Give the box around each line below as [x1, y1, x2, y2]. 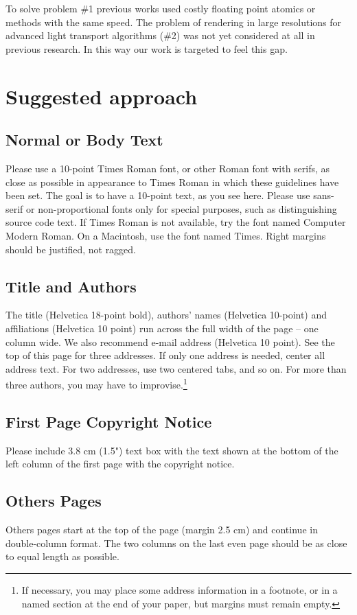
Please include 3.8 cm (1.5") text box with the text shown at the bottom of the [5, 443, 338, 457]
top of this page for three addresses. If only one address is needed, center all [5, 348, 325, 362]
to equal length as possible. [5, 549, 119, 564]
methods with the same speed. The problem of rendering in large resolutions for [5, 14, 342, 29]
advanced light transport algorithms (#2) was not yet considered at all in [5, 28, 315, 43]
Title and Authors [5, 275, 137, 297]
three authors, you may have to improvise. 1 [5, 375, 187, 391]
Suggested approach [5, 82, 198, 110]
